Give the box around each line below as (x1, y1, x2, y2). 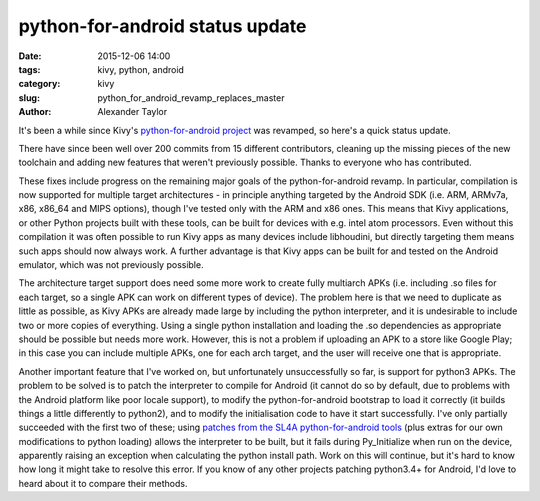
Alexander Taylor (97, 106, 168, 118)
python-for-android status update (18, 15, 307, 37)
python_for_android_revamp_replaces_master (97, 91, 285, 104)
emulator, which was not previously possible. (18, 259, 204, 271)
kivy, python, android (97, 63, 185, 75)
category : (18, 78, 61, 90)
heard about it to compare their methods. (18, 477, 188, 489)
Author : (18, 106, 52, 118)
